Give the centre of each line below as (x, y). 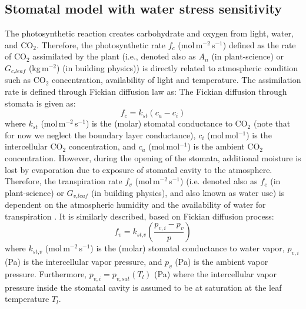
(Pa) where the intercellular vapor (216, 274)
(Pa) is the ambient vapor (222, 262)
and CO (19, 44)
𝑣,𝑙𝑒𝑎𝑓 (81, 196)
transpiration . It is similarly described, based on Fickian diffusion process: (139, 216)
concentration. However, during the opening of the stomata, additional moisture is (153, 158)
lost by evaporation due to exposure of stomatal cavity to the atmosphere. (139, 169)
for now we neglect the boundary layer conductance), (100, 134)
